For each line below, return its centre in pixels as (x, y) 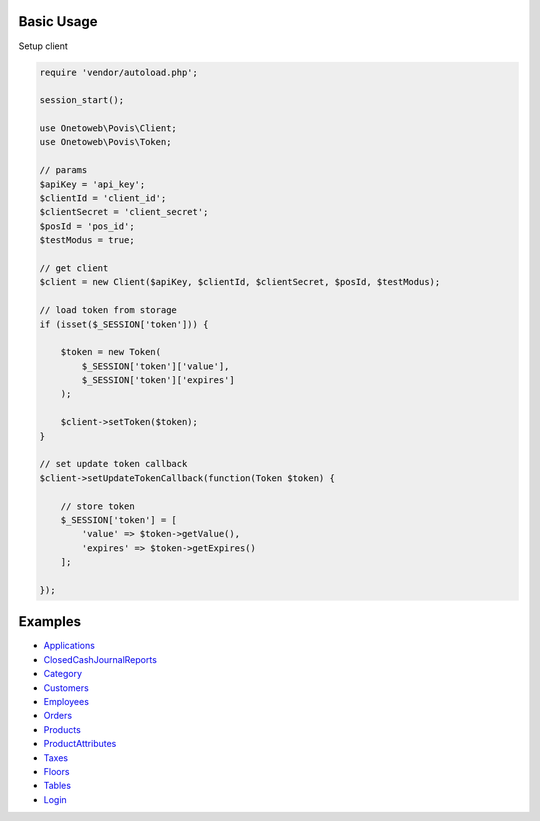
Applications (69, 646)
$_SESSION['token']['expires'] (158, 380)
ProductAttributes (80, 744)
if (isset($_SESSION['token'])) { (124, 324)
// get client (74, 268)
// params (63, 170)
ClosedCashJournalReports (100, 659)
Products (62, 729)
